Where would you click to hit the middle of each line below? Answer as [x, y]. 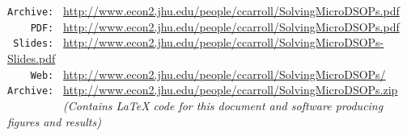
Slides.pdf [32, 58]
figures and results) [54, 121]
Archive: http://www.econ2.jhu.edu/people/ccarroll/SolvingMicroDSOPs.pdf [203, 10]
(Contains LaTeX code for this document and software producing [223, 105]
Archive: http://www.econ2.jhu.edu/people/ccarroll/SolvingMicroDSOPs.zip [203, 90]
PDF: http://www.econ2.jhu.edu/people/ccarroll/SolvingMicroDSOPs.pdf [215, 26]
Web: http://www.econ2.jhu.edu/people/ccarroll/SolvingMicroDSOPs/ [208, 74]
